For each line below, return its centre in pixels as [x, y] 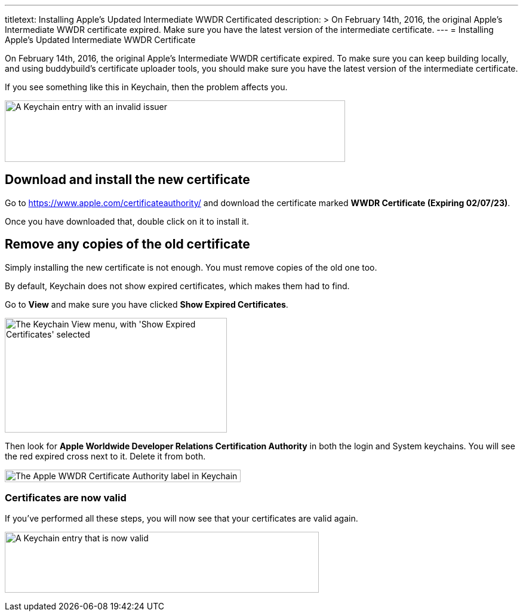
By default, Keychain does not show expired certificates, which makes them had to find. [177, 286]
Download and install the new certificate [127, 180]
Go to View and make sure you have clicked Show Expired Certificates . [147, 304]
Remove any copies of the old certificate [127, 244]
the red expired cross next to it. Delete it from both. [105, 456]
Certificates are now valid [66, 498]
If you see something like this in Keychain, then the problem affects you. [146, 87]
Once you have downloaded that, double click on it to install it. [127, 221]
